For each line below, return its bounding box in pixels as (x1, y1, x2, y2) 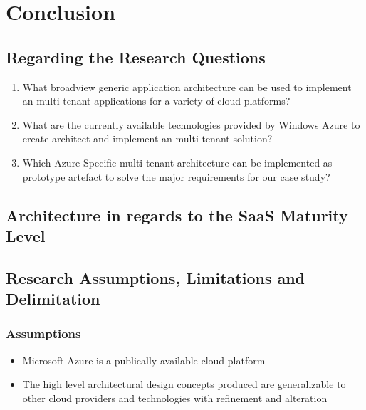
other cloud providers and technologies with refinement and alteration (22, 390, 328, 405)
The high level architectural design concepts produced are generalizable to (22, 377, 346, 391)
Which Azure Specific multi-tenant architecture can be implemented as (22, 154, 333, 169)
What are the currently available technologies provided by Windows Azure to (22, 117, 360, 132)
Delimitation (6, 288, 100, 310)
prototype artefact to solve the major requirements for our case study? (22, 169, 330, 184)
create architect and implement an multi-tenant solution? (22, 131, 273, 146)
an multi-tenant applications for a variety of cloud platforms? (22, 93, 291, 108)
